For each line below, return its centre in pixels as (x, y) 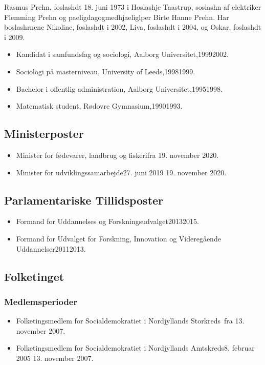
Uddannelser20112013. (51, 248)
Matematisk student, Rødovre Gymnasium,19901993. (99, 106)
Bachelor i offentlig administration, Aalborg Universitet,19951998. (119, 88)
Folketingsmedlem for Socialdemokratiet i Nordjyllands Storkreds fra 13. (130, 321)
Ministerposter (44, 134)
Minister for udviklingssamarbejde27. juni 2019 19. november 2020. (121, 172)
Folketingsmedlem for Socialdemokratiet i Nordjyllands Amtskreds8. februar (135, 348)
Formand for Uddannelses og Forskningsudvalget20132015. (107, 221)
